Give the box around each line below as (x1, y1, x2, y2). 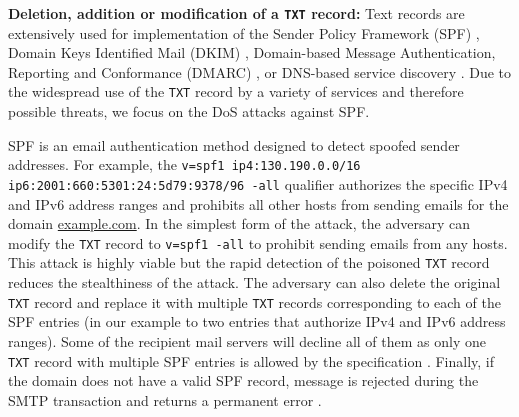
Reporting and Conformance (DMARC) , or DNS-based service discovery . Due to (8, 61, 512, 82)
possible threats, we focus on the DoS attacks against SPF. (8, 101, 370, 122)
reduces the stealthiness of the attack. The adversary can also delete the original (8, 272, 501, 293)
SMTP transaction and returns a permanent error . (8, 389, 322, 410)
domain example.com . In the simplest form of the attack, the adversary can (8, 213, 470, 234)
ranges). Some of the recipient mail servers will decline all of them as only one (8, 330, 486, 351)
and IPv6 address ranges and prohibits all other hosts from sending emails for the (8, 193, 509, 214)
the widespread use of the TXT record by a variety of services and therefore (8, 81, 464, 102)
